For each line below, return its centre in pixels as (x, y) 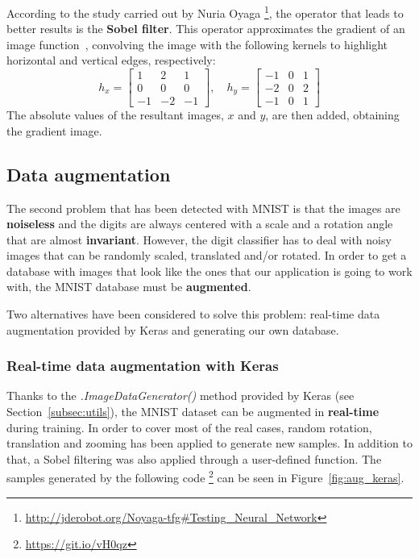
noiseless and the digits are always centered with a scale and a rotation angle (200, 224)
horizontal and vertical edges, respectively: (111, 60)
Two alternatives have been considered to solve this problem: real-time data (193, 314)
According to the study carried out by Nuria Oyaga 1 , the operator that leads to (205, 12)
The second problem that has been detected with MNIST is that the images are (203, 208)
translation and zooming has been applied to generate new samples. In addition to (210, 443)
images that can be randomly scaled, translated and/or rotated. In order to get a (207, 255)
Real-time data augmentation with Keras (143, 366)
